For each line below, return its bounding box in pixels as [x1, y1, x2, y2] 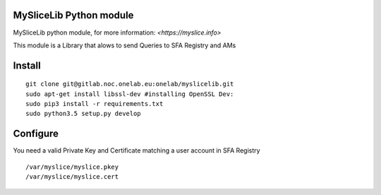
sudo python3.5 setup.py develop [25, 110, 141, 118]
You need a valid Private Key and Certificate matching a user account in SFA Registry [13, 146, 260, 155]
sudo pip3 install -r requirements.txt [25, 100, 164, 108]
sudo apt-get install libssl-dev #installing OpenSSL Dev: [25, 90, 234, 98]
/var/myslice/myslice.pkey [25, 162, 119, 171]
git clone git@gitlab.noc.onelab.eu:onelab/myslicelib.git [25, 80, 234, 88]
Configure [13, 128, 59, 140]
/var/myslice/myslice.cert [25, 173, 119, 181]
